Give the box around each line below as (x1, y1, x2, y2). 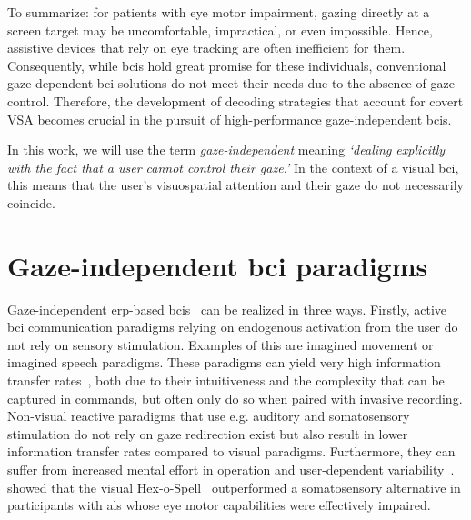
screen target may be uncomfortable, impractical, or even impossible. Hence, (7, 20, 433, 39)
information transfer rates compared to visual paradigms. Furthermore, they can (7, 442, 456, 461)
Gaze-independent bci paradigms (7, 246, 428, 284)
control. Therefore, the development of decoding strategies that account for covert (7, 91, 464, 110)
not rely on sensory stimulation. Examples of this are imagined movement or (7, 335, 434, 354)
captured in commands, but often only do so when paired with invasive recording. (7, 388, 463, 407)
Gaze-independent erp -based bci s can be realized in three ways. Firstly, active (7, 299, 446, 318)
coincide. (7, 193, 55, 212)
